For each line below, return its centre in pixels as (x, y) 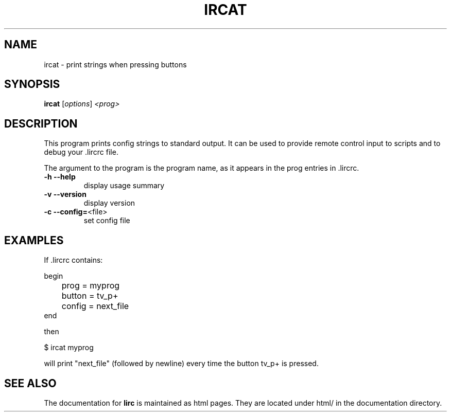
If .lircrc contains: (73, 260)
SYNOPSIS (32, 84)
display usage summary (124, 186)
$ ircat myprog (69, 348)
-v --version (65, 194)
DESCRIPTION (41, 123)
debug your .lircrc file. (81, 152)
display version (109, 203)
